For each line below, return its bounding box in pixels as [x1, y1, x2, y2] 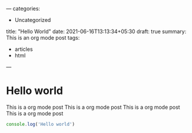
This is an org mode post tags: [6, 34, 80, 41]
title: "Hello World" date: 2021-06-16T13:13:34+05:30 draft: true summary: [6, 28, 187, 35]
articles [14, 46, 34, 53]
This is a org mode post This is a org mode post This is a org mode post [6, 103, 181, 111]
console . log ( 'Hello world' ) [6, 121, 75, 127]
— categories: [6, 5, 40, 12]
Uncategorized [14, 17, 51, 23]
